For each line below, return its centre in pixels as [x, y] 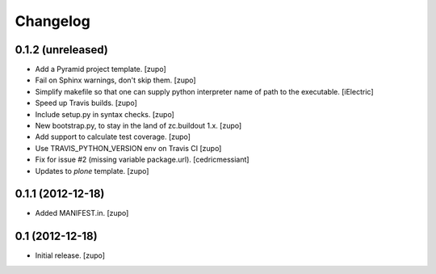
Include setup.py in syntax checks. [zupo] [105, 114]
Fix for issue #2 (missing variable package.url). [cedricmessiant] [142, 160]
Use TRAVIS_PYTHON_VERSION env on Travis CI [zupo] [128, 148]
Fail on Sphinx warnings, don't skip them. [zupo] [116, 80]
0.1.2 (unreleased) [61, 50]
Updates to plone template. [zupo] [92, 171]
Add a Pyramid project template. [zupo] [101, 70]
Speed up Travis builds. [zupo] [86, 103]
